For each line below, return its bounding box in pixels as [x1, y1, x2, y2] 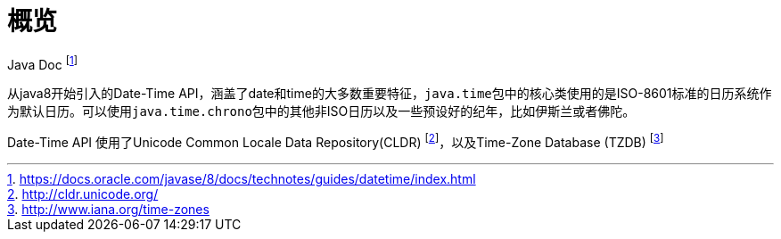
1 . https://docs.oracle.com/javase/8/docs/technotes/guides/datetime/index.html [7, 171, 476, 187]
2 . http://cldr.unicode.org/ [7, 186, 159, 202]
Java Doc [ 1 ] [7, 54, 78, 72]
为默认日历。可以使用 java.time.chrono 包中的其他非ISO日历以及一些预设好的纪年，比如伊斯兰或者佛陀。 [7, 103, 636, 119]
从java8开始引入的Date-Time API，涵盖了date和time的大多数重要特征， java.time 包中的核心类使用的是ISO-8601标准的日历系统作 [7, 86, 772, 102]
